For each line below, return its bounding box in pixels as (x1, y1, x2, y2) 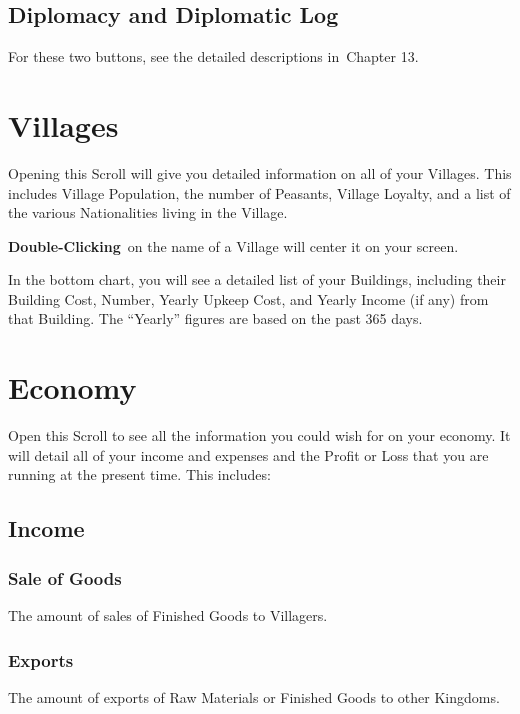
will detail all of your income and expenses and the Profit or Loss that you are (8, 444, 489, 465)
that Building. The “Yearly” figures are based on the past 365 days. (8, 308, 423, 329)
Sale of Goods (8, 565, 122, 590)
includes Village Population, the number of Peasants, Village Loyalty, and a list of (8, 182, 511, 203)
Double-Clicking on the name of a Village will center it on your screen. (8, 235, 459, 256)
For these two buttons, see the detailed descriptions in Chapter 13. (8, 46, 419, 67)
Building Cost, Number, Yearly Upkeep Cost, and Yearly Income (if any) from (8, 288, 489, 309)
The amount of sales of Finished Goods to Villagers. (8, 604, 328, 625)
